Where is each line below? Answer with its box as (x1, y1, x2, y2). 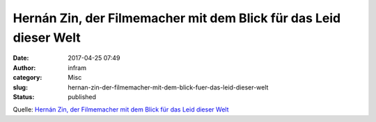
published (68, 92, 97, 101)
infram (68, 63, 87, 72)
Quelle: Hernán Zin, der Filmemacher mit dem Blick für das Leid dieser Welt (13, 105, 229, 114)
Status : (13, 92, 35, 101)
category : (13, 73, 42, 82)
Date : (13, 54, 29, 62)
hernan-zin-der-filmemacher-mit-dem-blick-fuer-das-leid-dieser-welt (68, 83, 269, 91)
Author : (13, 63, 36, 72)
